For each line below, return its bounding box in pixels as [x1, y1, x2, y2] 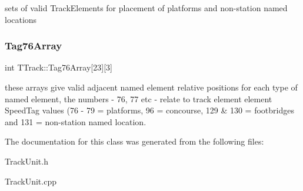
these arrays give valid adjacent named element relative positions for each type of [5, 81, 298, 93]
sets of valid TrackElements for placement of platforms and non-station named [5, 2, 288, 14]
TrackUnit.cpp [5, 175, 56, 187]
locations [5, 13, 37, 25]
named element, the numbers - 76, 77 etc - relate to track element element [5, 92, 272, 105]
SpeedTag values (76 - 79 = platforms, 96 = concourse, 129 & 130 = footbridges [5, 104, 294, 116]
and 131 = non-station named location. [5, 115, 146, 128]
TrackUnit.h [5, 155, 48, 167]
